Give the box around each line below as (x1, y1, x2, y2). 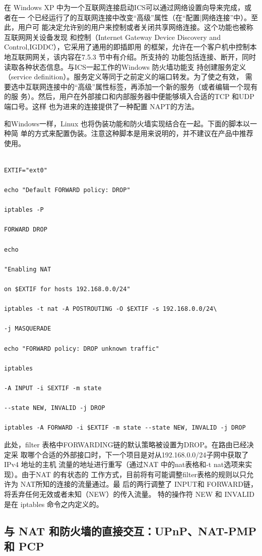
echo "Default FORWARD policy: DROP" (4, 187, 130, 194)
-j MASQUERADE (4, 325, 51, 333)
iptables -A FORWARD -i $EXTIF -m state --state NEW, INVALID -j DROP (4, 424, 246, 432)
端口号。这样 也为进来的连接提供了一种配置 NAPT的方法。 (4, 101, 199, 111)
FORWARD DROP (4, 226, 47, 234)
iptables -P (4, 206, 44, 214)
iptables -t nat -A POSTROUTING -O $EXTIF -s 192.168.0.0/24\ (4, 305, 217, 313)
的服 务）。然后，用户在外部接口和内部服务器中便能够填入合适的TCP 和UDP (4, 91, 254, 102)
